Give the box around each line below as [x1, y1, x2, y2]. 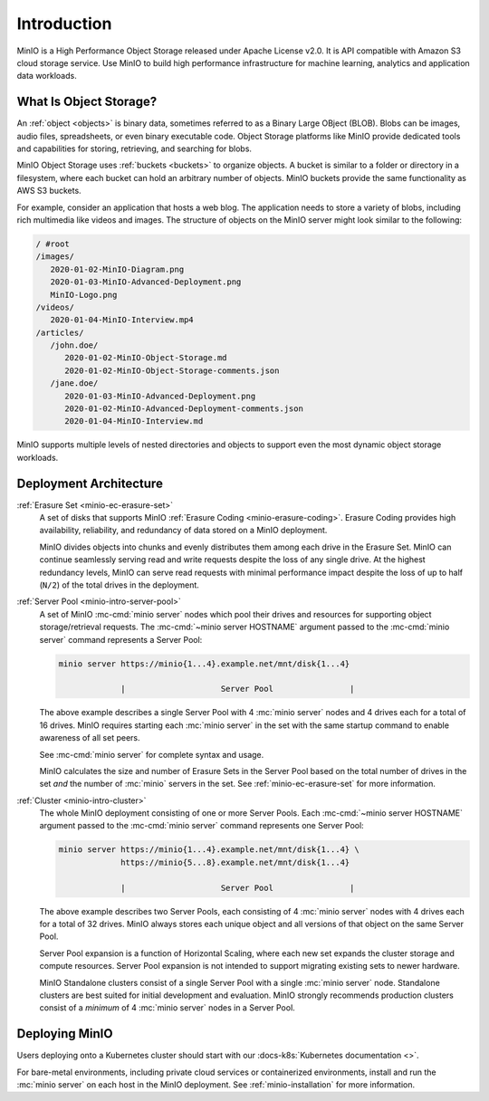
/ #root [35, 238, 70, 249]
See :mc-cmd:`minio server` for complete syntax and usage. [39, 749, 264, 760]
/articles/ [35, 327, 84, 338]
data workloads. [16, 71, 77, 81]
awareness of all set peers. [39, 732, 140, 743]
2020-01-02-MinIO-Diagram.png [50, 263, 185, 274]
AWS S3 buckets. [16, 186, 81, 196]
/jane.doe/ [50, 378, 99, 388]
